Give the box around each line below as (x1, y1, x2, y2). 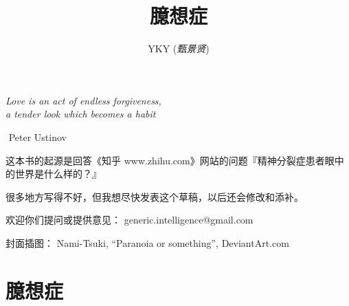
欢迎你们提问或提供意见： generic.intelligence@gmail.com (5, 212, 254, 227)
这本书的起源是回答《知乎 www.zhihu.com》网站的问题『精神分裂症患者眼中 (5, 153, 344, 167)
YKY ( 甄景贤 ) (148, 41, 210, 56)
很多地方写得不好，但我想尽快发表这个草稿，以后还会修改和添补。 (5, 189, 304, 204)
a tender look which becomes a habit (5, 107, 156, 121)
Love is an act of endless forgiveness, (5, 93, 161, 107)
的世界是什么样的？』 (5, 166, 102, 181)
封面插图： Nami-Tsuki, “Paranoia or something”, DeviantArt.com (5, 235, 289, 250)
